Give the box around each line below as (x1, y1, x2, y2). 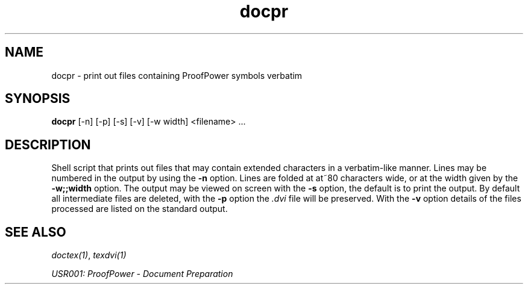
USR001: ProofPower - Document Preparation (51, 269, 233, 279)
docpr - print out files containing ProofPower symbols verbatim (51, 70, 303, 81)
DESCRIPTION (5, 137, 91, 152)
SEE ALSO (5, 224, 66, 240)
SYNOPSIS (5, 91, 71, 107)
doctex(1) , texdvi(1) (51, 250, 127, 261)
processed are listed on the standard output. (51, 204, 228, 214)
